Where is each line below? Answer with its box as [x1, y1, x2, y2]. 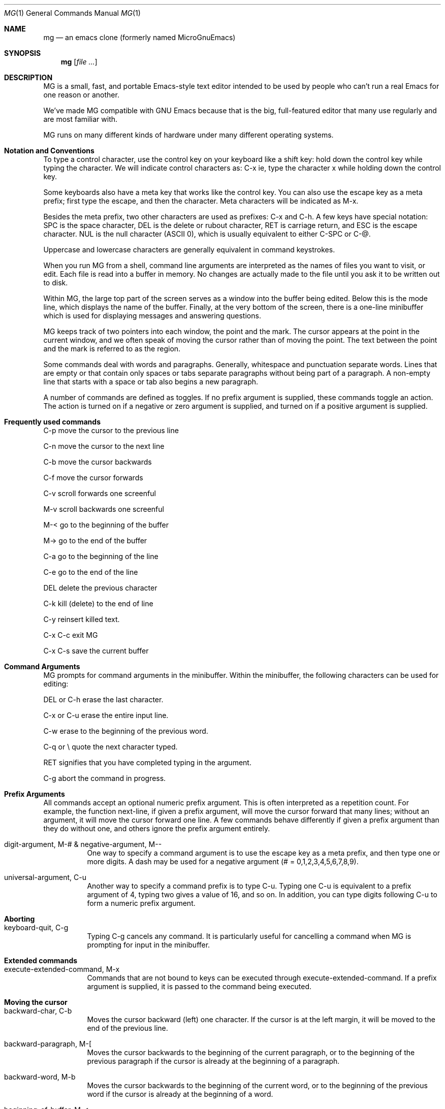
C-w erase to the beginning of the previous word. [43, 727, 208, 735]
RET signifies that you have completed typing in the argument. [43, 758, 251, 767]
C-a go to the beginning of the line [43, 552, 158, 561]
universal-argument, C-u [4, 873, 87, 882]
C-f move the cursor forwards [43, 473, 143, 482]
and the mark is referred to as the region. [43, 344, 181, 353]
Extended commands [4, 956, 78, 965]
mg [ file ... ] [60, 57, 98, 66]
